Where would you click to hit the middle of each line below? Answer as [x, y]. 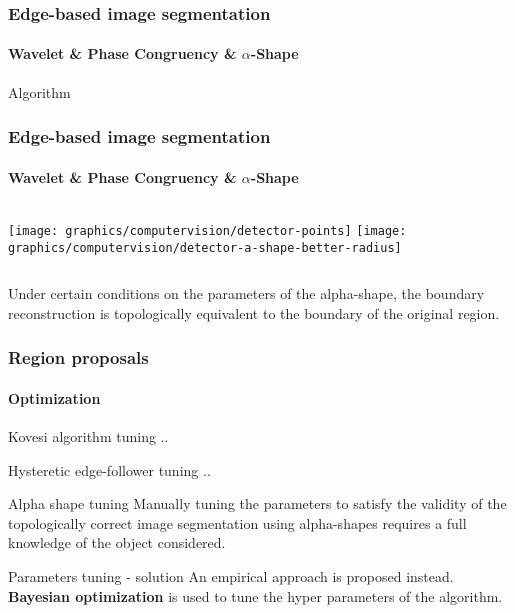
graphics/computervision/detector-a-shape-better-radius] [205, 247]
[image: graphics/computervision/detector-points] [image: [207, 230]
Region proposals [78, 357]
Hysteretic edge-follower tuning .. [109, 469]
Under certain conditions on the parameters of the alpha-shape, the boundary [246, 293]
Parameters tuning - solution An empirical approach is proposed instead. [231, 575]
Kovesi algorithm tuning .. [88, 436]
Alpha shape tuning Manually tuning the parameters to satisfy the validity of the [257, 503]
